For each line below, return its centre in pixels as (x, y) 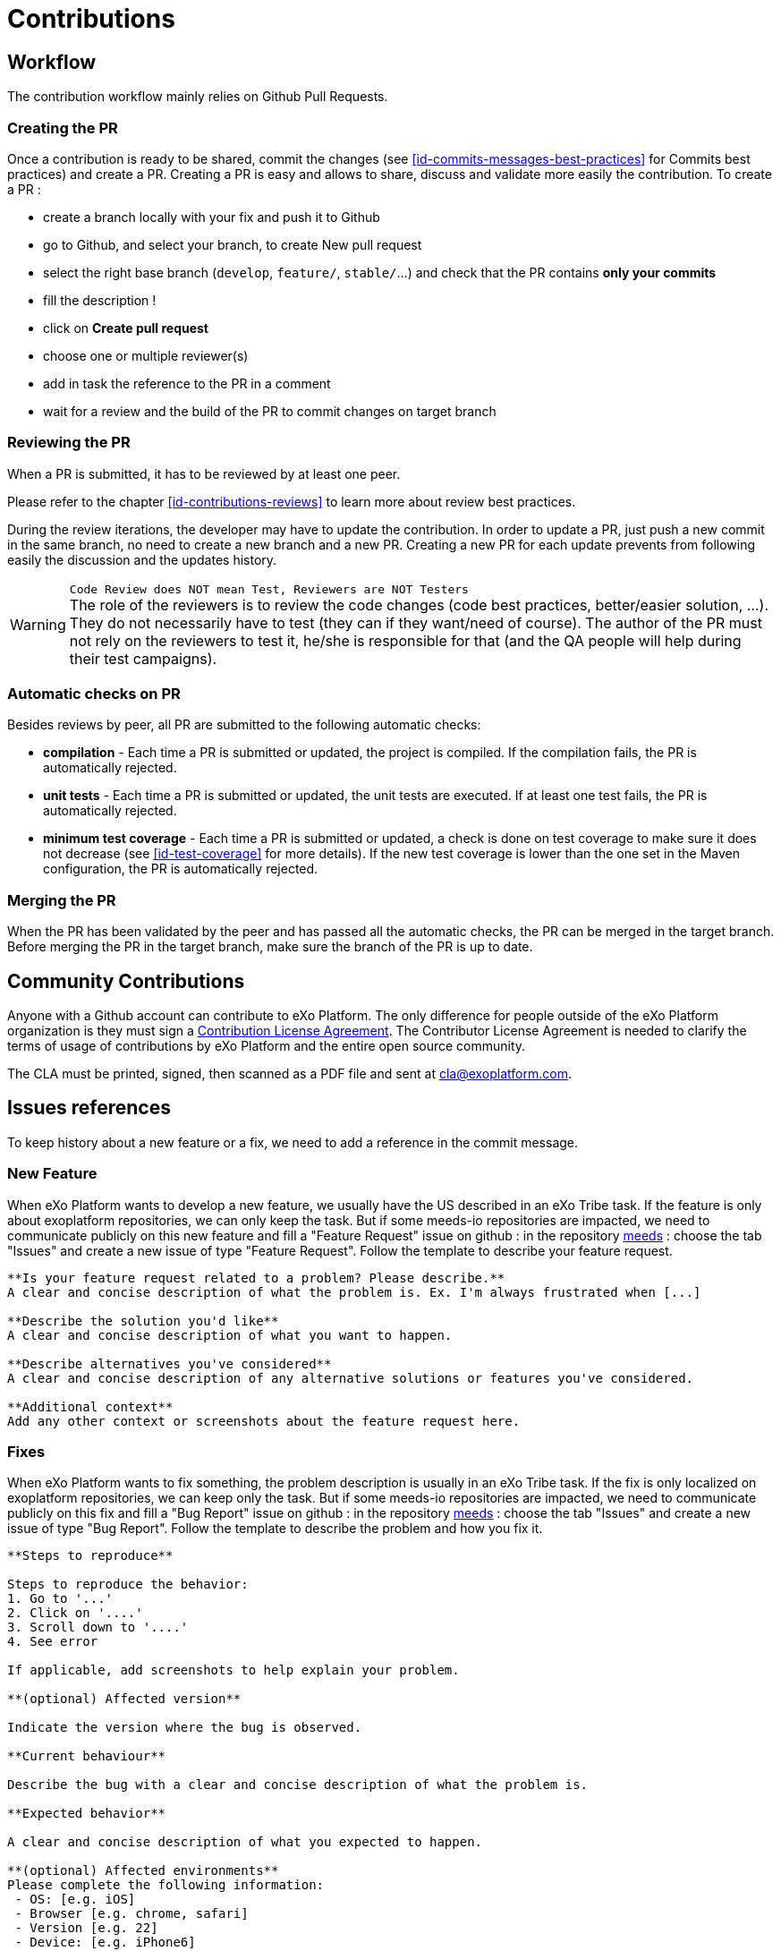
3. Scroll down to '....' (98, 1627)
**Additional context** (90, 1406)
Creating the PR (63, 128)
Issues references (89, 1108)
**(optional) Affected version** (124, 1699)
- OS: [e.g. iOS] (75, 1900)
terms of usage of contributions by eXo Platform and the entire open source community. (267, 1046)
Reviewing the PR (69, 443)
